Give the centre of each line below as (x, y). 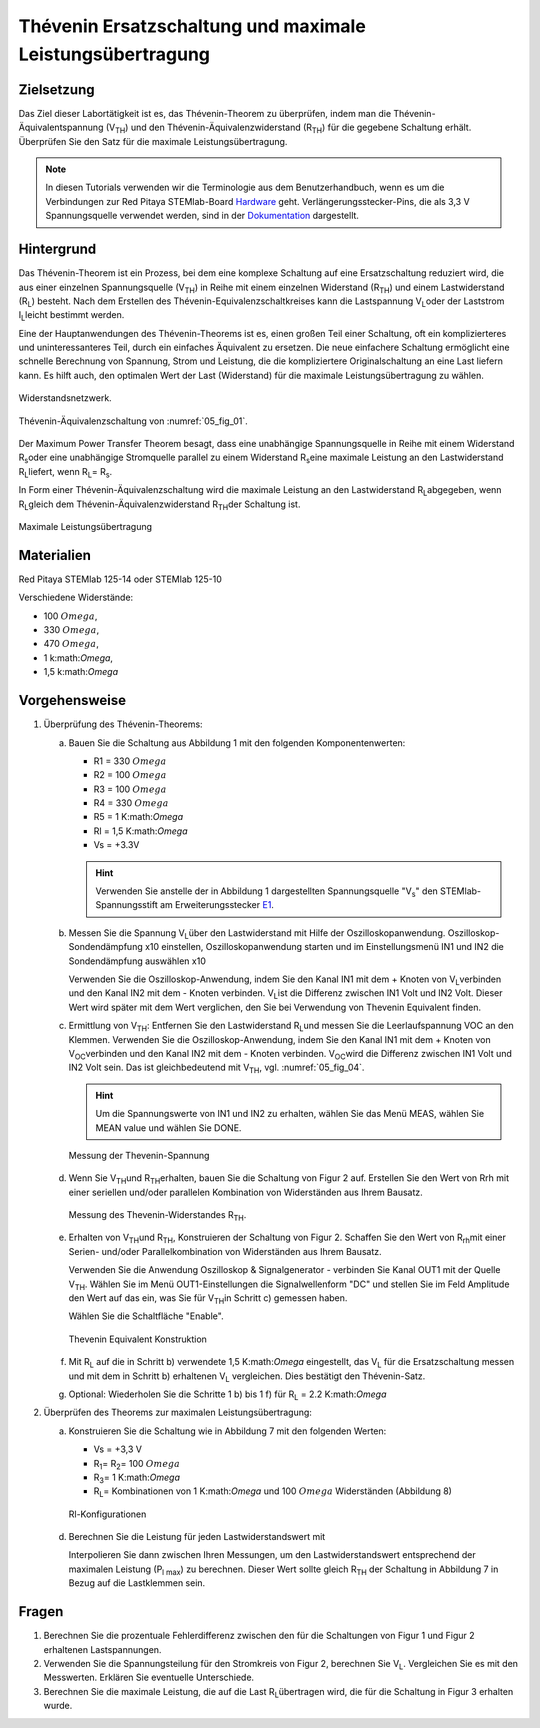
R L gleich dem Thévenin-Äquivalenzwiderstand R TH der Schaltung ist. (159, 505)
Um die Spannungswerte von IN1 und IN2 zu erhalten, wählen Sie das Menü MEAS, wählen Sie (290, 1114)
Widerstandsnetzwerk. (65, 398)
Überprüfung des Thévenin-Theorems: (123, 724)
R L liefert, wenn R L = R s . (65, 472)
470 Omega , (71, 644)
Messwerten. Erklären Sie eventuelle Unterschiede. (149, 1677)
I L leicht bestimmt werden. (71, 316)
